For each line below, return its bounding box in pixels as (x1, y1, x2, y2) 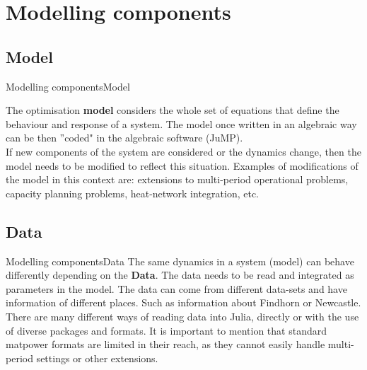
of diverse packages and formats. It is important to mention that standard (6, 323, 327, 337)
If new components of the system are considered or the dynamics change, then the (6, 144, 361, 158)
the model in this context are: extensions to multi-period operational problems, (6, 172, 349, 187)
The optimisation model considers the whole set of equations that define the (6, 103, 339, 117)
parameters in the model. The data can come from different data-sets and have (6, 281, 347, 296)
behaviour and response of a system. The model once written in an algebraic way (6, 116, 357, 131)
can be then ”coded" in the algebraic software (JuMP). (6, 130, 243, 145)
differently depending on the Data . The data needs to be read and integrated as (6, 267, 354, 282)
